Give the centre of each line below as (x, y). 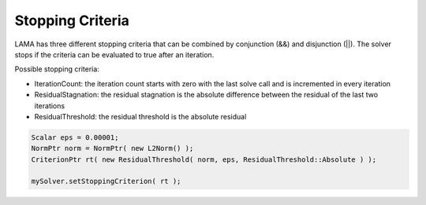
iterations (50, 105)
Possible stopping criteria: (57, 69)
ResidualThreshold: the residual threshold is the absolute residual (140, 116)
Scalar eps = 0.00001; (75, 137)
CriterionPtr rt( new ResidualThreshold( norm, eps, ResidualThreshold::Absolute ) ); (204, 159)
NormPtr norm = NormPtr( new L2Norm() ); (112, 148)
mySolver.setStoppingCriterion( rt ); (106, 181)
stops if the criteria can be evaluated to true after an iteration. (114, 54)
